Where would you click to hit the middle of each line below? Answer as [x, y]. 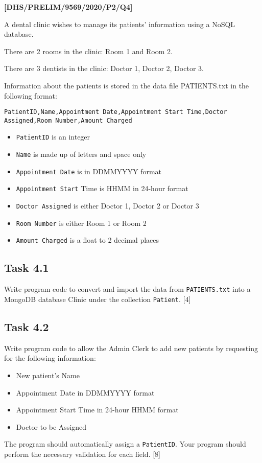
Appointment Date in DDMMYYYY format [85, 392]
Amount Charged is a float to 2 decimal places [88, 240]
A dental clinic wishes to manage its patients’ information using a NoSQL [120, 24]
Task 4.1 [27, 268]
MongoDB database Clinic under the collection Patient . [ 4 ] [98, 299]
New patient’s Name [48, 375]
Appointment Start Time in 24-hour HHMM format [97, 410]
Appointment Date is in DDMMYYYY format [89, 171]
